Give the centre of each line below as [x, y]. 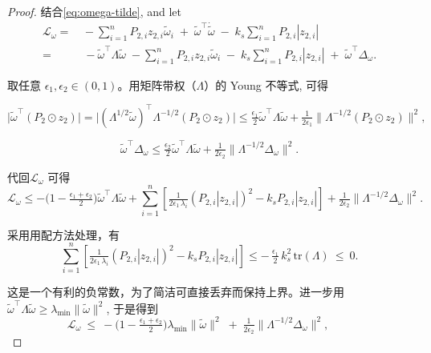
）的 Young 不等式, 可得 [266, 84]
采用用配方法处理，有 [63, 234]
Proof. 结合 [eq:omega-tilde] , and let [94, 11]
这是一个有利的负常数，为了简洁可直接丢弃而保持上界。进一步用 [176, 292]
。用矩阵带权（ [157, 84]
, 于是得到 [132, 308]
